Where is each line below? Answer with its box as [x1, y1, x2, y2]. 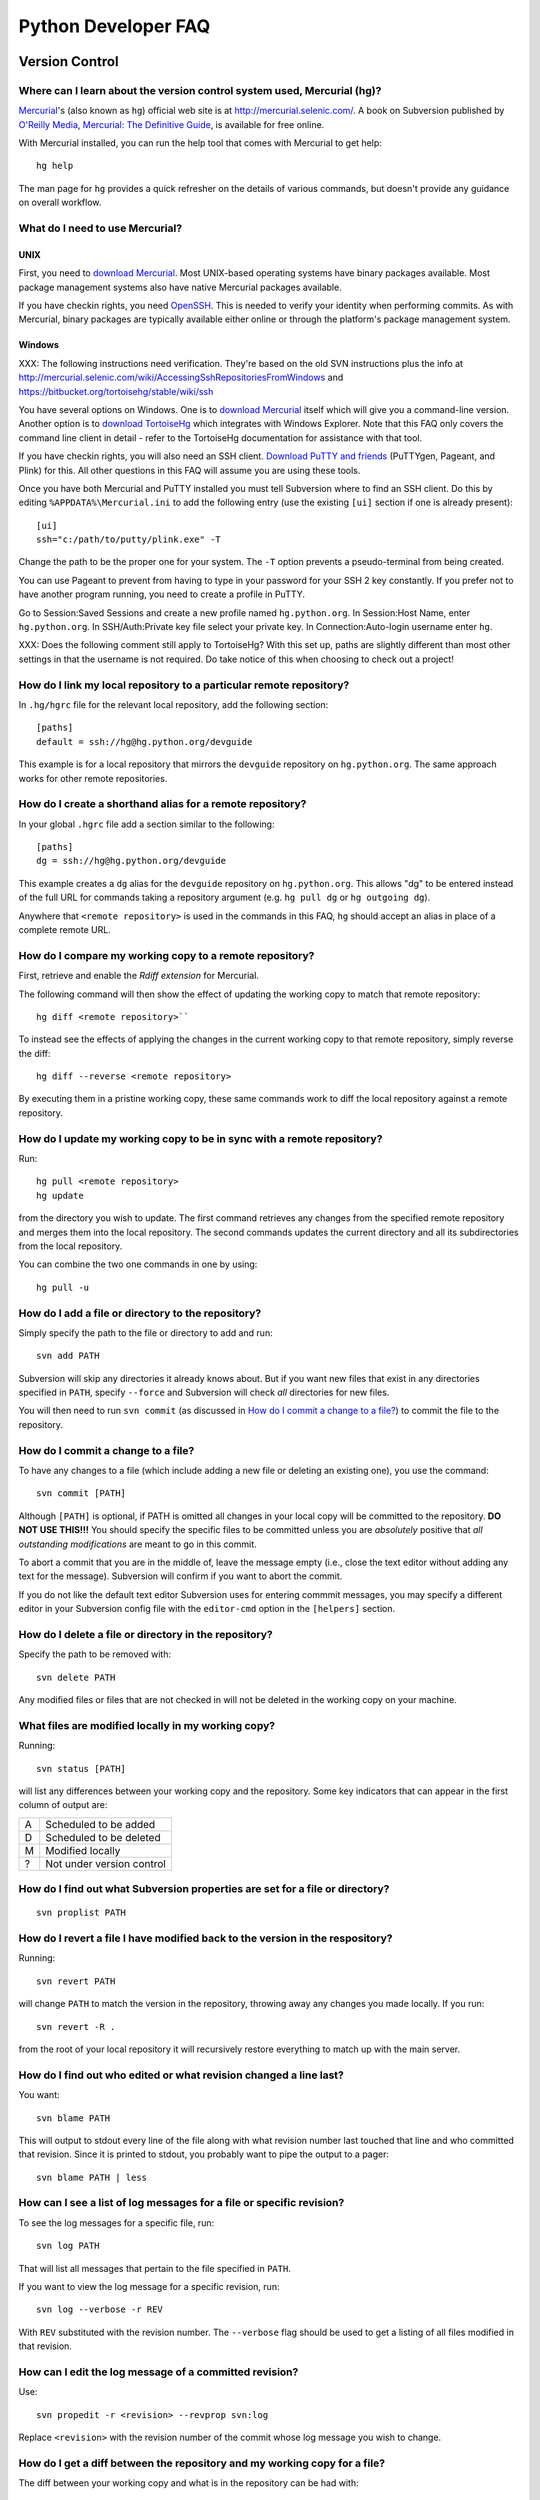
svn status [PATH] [36, 1763, 127, 1774]
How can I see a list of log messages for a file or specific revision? [18, 2196, 345, 2210]
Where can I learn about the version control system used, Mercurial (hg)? [18, 83, 382, 97]
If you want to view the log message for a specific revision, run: [18, 2281, 280, 2293]
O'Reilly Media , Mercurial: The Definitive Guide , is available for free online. [18, 118, 325, 130]
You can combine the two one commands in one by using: [18, 1258, 258, 1270]
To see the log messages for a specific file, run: [18, 2216, 215, 2229]
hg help [36, 160, 74, 172]
